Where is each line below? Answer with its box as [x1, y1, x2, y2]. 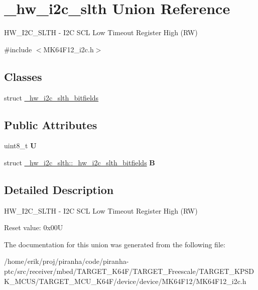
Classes [4, 68, 42, 84]
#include [4, 44, 32, 54]
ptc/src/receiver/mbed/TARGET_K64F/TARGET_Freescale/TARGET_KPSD [4, 266, 254, 276]
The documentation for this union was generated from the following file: [4, 239, 225, 249]
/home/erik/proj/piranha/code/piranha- [4, 256, 129, 266]
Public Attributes [4, 117, 97, 132]
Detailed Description [4, 181, 114, 197]
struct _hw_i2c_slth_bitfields [4, 92, 99, 103]
